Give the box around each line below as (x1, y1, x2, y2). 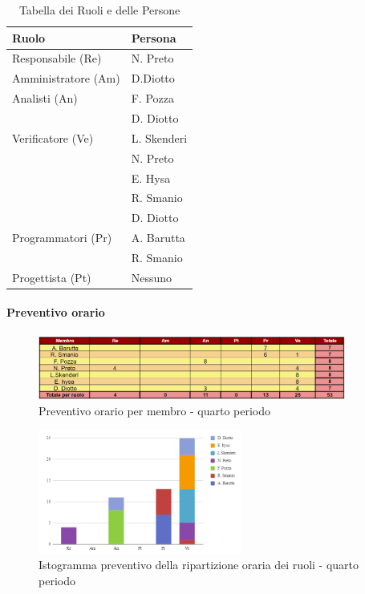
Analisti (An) (12, 90, 78, 107)
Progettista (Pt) (12, 269, 91, 285)
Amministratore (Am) (12, 70, 120, 87)
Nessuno (131, 269, 172, 285)
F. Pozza (131, 90, 174, 107)
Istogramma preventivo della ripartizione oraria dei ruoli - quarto (39, 556, 359, 573)
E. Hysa (131, 169, 171, 186)
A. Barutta (131, 229, 185, 246)
